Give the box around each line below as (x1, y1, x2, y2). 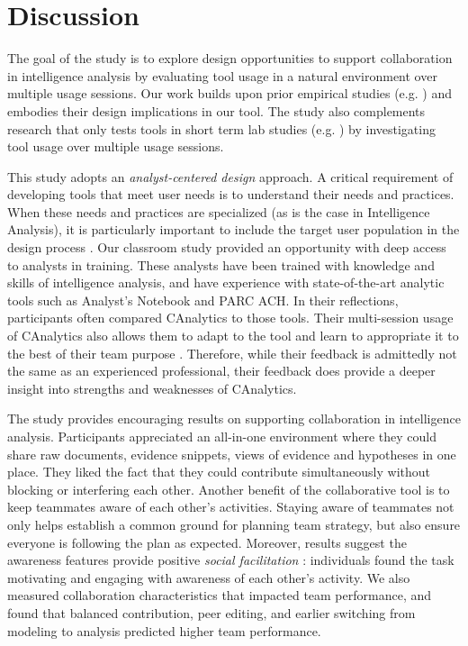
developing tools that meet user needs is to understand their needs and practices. (7, 185, 454, 204)
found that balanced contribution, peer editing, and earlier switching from (7, 603, 416, 622)
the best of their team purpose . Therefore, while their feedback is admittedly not (7, 343, 457, 362)
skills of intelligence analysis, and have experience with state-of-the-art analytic (7, 273, 445, 292)
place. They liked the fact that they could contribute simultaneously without (7, 462, 430, 481)
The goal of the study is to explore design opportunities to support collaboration (7, 49, 453, 68)
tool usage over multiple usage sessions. (7, 137, 224, 156)
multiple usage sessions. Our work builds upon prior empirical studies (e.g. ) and (7, 84, 452, 103)
